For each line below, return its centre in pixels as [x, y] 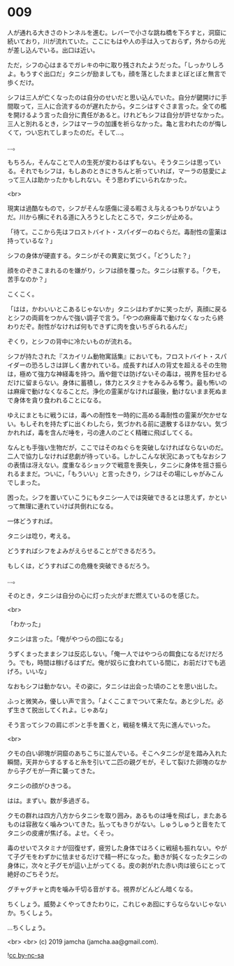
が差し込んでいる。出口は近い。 [53, 50]
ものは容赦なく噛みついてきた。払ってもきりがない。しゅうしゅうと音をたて [117, 824]
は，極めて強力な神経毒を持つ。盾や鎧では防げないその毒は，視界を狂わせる [117, 374]
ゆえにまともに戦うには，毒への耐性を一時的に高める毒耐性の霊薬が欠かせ [114, 415]
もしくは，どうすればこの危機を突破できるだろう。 [80, 566]
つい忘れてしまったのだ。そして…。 [76, 132]
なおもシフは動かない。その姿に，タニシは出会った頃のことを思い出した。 [114, 686]
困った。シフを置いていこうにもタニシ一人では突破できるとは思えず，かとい [117, 497]
